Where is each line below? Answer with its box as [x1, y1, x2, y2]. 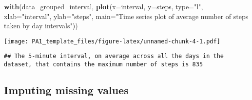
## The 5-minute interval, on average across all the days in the [4, 53, 224, 60]
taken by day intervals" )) [4, 20, 78, 31]
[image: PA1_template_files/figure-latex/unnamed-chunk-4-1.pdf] [4, 38, 220, 45]
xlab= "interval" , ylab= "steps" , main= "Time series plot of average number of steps [4, 11, 249, 21]
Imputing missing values [4, 82, 129, 98]
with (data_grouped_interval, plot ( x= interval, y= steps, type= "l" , [4, 1, 203, 11]
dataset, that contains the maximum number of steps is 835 [4, 61, 203, 68]
